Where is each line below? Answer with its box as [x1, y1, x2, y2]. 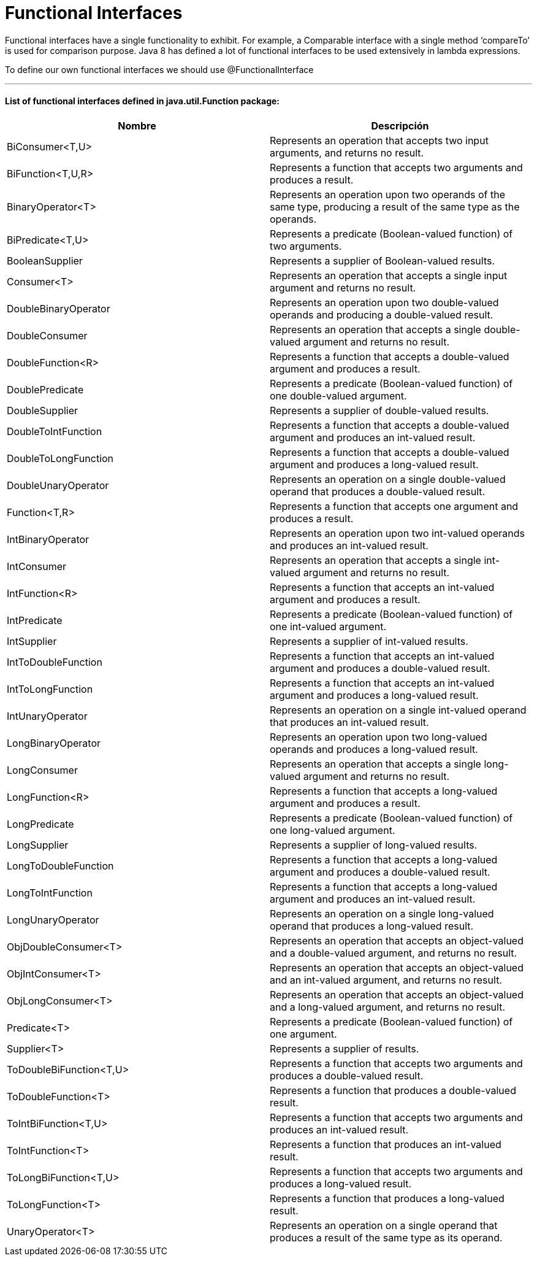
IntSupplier [7, 634, 57, 647]
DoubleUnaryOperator [7, 479, 109, 492]
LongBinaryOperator [7, 736, 101, 749]
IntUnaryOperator [7, 709, 88, 722]
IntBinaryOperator [7, 533, 89, 546]
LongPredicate [7, 817, 74, 830]
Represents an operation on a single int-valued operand [270, 703, 527, 716]
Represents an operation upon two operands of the [270, 188, 505, 201]
